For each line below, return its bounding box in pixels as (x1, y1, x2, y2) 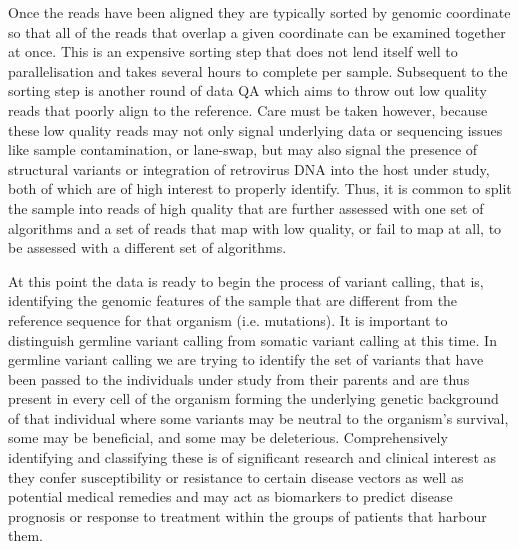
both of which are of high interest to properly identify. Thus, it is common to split (8, 178, 512, 199)
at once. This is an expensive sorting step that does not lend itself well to (8, 41, 458, 62)
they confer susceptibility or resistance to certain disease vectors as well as (8, 466, 464, 487)
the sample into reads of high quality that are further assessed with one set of (8, 197, 484, 218)
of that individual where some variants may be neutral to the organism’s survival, (8, 407, 509, 428)
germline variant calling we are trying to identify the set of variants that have (8, 349, 484, 370)
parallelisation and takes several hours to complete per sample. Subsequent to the (8, 60, 508, 81)
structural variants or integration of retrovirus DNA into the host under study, (8, 158, 490, 179)
